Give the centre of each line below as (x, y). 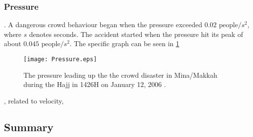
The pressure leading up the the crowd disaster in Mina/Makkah (120, 75)
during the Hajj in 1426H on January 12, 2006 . (95, 84)
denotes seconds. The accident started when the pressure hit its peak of (136, 34)
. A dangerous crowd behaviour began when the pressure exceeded (103, 25)
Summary (29, 127)
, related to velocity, (34, 100)
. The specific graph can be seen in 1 (124, 43)
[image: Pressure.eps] (60, 59)
